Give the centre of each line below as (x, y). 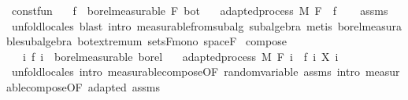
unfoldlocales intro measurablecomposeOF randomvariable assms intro (185, 71)
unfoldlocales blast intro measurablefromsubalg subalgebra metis (172, 25)
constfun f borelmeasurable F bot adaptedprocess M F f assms (200, 10)
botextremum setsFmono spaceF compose (182, 41)
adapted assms (124, 86)
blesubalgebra (39, 41)
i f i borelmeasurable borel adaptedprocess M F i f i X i (180, 56)
